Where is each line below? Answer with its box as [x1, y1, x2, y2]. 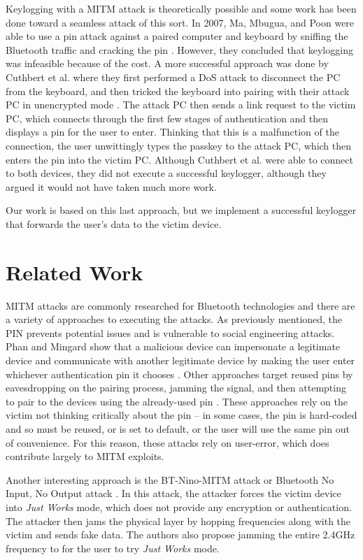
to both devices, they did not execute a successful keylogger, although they [6, 166, 327, 180]
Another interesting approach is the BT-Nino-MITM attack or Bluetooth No [6, 472, 334, 487]
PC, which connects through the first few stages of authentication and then [6, 110, 329, 125]
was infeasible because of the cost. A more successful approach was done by [6, 56, 329, 71]
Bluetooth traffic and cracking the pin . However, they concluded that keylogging [6, 42, 353, 57]
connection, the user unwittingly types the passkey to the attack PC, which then [6, 138, 352, 152]
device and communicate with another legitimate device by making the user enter [6, 353, 355, 367]
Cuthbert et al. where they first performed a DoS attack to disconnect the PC [6, 69, 341, 84]
